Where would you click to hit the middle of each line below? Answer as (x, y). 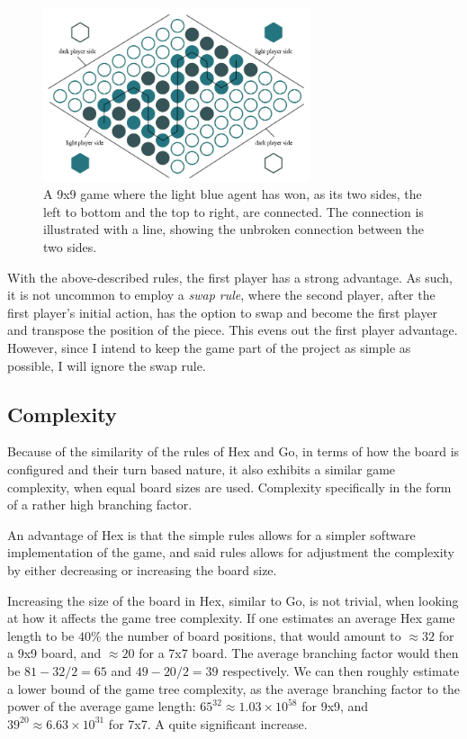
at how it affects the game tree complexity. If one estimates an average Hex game (231, 618)
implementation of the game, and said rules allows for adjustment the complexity (231, 552)
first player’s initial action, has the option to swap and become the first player (223, 312)
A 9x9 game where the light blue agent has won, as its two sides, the (233, 194)
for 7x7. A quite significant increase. (208, 723)
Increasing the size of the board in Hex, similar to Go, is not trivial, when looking (233, 600)
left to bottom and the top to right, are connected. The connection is (233, 211)
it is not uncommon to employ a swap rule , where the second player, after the (221, 295)
